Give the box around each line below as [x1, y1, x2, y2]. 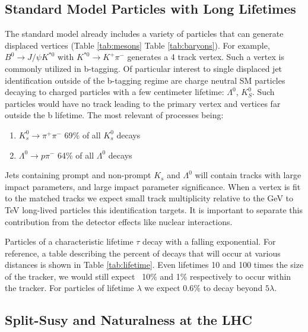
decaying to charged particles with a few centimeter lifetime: [5, 86, 224, 98]
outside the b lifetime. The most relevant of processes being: [5, 109, 224, 121]
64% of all [58, 148, 94, 161]
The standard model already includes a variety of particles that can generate [5, 27, 284, 40]
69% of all [64, 128, 101, 141]
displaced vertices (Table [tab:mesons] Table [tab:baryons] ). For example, [5, 39, 270, 51]
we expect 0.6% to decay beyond [144, 282, 263, 294]
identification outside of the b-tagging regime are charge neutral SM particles [5, 74, 285, 86]
